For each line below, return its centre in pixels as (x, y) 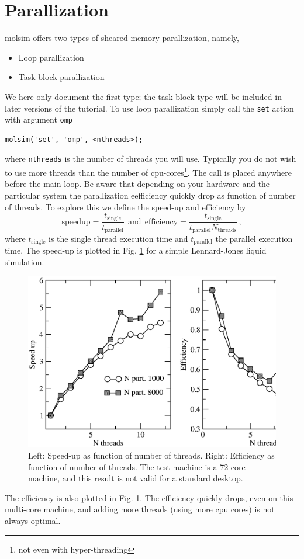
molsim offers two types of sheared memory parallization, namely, (122, 38)
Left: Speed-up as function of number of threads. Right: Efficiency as (151, 455)
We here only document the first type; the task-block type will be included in (143, 96)
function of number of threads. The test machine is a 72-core (137, 466)
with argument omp (39, 119)
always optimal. (33, 520)
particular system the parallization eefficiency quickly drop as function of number (150, 195)
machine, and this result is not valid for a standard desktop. (136, 478)
